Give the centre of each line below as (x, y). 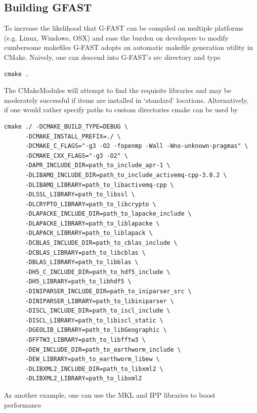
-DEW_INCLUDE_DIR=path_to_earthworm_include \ (103, 349)
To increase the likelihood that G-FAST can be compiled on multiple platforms (124, 28)
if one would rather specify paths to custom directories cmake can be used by (121, 110)
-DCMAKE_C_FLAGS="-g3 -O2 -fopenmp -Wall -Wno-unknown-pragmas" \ (136, 146)
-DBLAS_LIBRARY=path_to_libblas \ (82, 262)
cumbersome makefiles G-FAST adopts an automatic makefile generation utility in (128, 47)
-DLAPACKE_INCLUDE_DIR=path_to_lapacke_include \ (108, 214)
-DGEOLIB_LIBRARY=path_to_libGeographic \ (96, 330)
